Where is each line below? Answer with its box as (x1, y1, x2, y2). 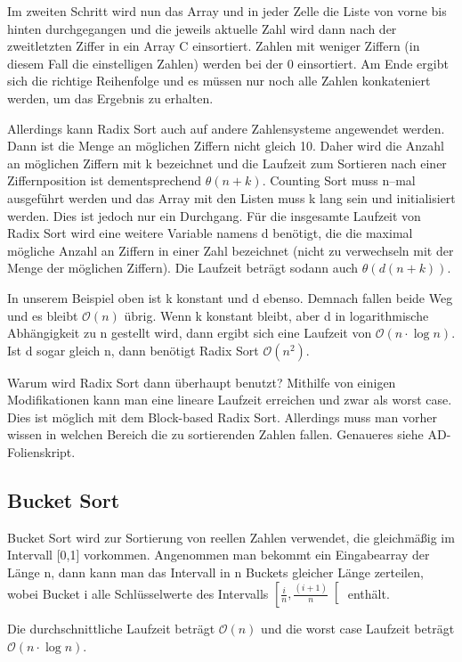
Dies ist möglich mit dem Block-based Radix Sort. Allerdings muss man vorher (7, 407, 437, 426)
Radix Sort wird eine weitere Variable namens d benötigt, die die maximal (7, 224, 413, 242)
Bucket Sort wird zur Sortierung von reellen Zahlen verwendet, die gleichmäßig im (7, 527, 455, 546)
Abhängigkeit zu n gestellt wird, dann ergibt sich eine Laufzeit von (7, 323, 372, 342)
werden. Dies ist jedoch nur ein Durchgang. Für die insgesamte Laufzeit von (7, 206, 421, 225)
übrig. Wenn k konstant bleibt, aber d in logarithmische (124, 306, 429, 324)
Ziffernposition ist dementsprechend (7, 171, 202, 190)
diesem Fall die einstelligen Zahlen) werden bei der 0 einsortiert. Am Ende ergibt (7, 53, 449, 72)
